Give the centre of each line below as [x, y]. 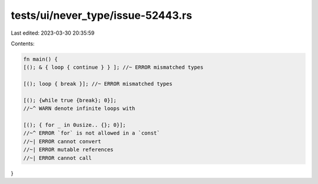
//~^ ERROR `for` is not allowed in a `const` [92, 133]
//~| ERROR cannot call [58, 158]
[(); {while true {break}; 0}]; [70, 100]
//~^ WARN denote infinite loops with [79, 108]
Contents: [23, 44]
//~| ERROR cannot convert [62, 141]
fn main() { [41, 59]
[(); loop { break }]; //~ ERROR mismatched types [98, 84]
